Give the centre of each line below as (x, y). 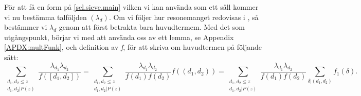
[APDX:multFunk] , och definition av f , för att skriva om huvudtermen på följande (133, 47)
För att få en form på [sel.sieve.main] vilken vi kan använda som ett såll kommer (131, 7)
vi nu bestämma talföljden (46, 17)
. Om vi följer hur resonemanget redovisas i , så (184, 17)
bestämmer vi (26, 27)
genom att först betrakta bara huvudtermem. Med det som (152, 27)
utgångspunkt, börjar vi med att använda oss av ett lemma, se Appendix (119, 37)
